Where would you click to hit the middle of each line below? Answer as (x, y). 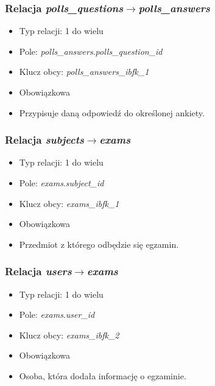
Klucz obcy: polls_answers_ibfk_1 (84, 72)
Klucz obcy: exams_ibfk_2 (69, 335)
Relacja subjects (44, 140)
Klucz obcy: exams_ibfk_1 (69, 203)
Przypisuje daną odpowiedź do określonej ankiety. (112, 112)
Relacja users (38, 271)
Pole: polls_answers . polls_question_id (91, 51)
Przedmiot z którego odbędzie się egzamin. (99, 244)
